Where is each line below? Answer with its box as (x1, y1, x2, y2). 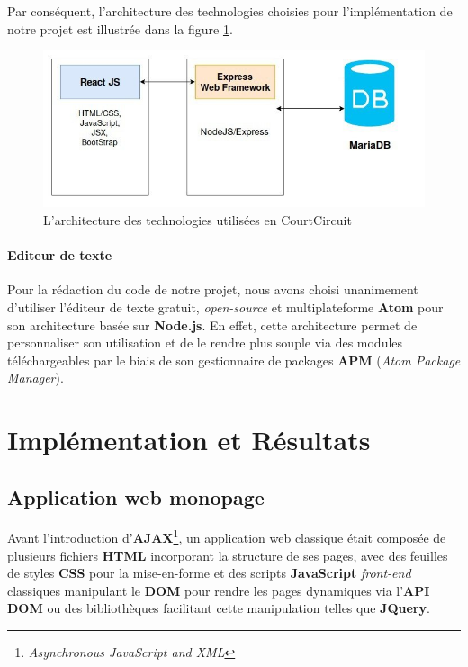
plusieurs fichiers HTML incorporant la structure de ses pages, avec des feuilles (7, 545, 448, 564)
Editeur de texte (7, 246, 112, 265)
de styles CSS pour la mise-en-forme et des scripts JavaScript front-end (7, 563, 411, 582)
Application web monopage (7, 482, 265, 510)
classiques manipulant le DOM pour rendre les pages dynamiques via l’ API (7, 581, 430, 599)
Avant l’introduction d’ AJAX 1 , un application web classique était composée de (7, 526, 446, 547)
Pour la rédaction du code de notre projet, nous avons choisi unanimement (7, 280, 418, 299)
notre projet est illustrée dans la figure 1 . (7, 19, 233, 38)
